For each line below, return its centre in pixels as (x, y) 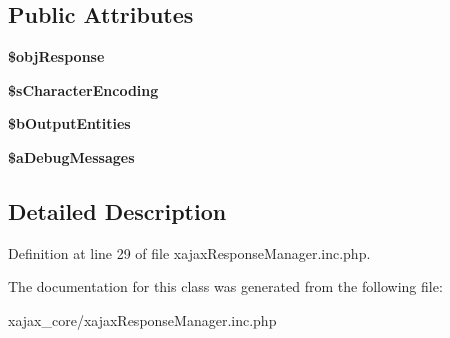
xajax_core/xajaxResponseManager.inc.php (142, 319)
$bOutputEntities (69, 123)
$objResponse (56, 56)
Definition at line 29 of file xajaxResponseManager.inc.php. (189, 252)
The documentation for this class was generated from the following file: (225, 286)
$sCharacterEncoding (83, 89)
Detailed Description (117, 210)
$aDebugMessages (71, 156)
